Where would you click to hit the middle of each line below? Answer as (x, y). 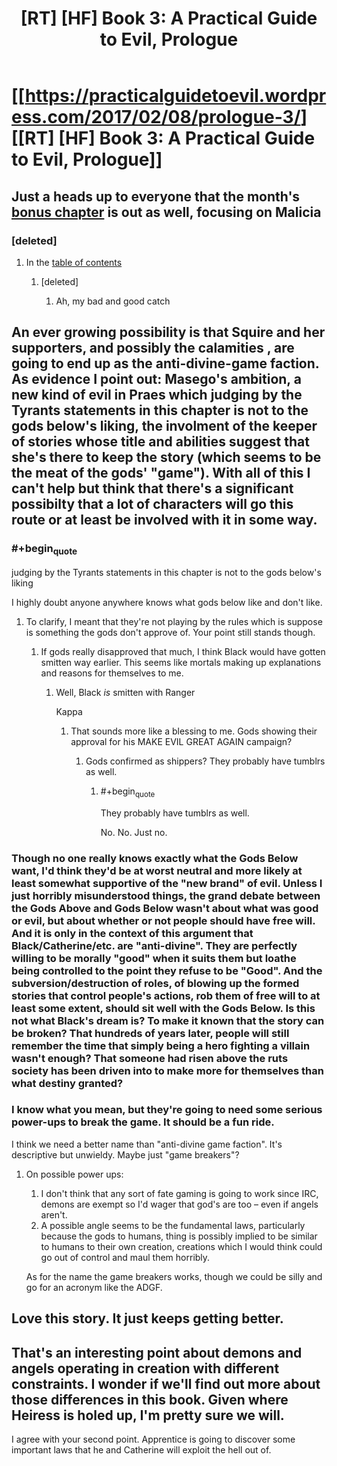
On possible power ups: (74, 1174)
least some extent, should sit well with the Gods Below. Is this (163, 1008)
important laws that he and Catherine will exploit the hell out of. (141, 1450)
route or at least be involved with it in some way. (164, 520)
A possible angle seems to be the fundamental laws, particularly (173, 1225)
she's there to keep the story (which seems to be (166, 457)
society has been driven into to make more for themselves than (167, 1070)
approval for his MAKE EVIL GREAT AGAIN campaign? (181, 741)
